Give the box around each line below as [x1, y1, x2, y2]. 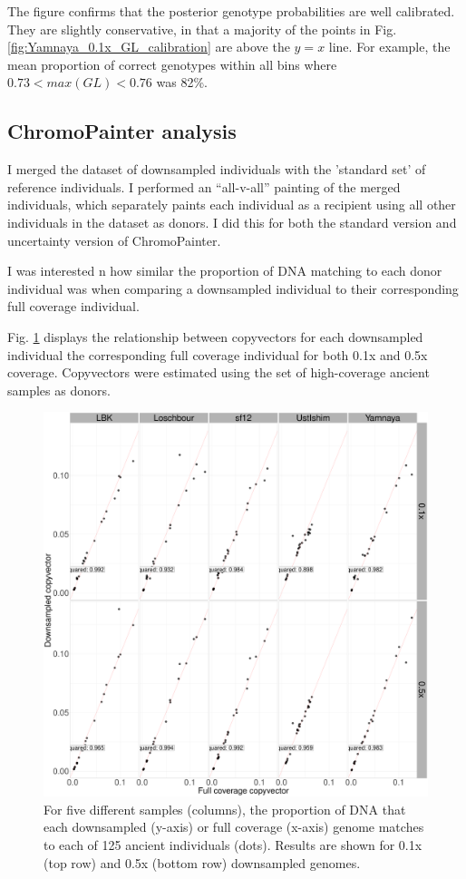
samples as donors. [7, 380, 111, 399]
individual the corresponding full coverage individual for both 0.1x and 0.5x [7, 345, 428, 364]
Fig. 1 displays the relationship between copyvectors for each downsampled [7, 327, 423, 346]
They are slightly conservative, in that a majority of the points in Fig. [7, 19, 397, 38]
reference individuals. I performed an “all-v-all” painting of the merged [7, 177, 401, 196]
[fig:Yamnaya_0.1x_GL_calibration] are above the [7, 37, 290, 56]
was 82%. [156, 73, 208, 92]
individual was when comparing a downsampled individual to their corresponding [7, 278, 459, 298]
